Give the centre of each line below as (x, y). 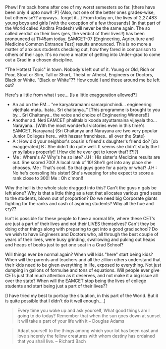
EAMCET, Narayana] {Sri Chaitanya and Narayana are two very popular (85, 131)
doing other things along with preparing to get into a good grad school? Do (82, 229)
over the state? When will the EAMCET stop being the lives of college (76, 281)
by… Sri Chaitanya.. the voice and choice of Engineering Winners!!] (81, 115)
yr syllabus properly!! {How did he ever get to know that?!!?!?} (75, 152)
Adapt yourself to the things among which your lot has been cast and (88, 331)
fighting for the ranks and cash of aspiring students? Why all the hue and (80, 204)
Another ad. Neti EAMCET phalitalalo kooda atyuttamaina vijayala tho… (84, 120)
